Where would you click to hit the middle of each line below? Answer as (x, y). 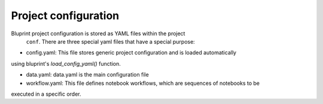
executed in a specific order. (46, 94)
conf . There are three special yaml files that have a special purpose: (111, 41)
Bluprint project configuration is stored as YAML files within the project (98, 33)
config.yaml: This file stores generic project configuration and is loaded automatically (131, 53)
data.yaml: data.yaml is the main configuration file (87, 75)
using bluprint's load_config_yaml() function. (66, 63)
